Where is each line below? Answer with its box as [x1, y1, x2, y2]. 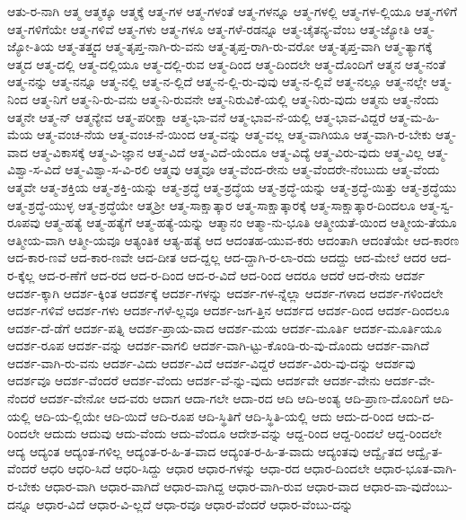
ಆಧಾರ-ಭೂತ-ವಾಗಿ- [374, 459, 457, 478]
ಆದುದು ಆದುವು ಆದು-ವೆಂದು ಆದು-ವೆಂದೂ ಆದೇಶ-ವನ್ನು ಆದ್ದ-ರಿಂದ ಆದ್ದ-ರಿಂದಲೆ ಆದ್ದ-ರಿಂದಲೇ [43, 424, 442, 443]
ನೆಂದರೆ [7, 389, 36, 408]
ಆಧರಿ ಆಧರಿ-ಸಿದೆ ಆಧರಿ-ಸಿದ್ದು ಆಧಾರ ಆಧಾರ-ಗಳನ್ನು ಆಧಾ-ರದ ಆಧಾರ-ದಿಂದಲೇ [40, 459, 370, 478]
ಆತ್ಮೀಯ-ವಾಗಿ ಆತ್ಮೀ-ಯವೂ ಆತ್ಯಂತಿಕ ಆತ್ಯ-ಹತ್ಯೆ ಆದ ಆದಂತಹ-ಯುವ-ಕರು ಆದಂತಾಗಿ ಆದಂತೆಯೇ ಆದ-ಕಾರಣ [7, 230, 460, 249]
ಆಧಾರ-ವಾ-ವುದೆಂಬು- [363, 477, 453, 496]
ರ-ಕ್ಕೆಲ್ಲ [7, 265, 35, 284]
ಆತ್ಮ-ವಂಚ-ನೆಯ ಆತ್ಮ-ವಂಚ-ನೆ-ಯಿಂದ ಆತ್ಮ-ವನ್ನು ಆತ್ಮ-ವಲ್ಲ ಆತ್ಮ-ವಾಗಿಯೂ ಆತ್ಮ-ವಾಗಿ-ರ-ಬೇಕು [37, 125, 432, 144]
